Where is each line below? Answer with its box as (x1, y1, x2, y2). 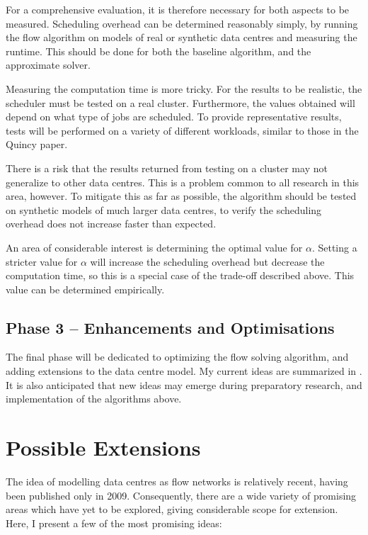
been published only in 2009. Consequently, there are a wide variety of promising (6, 488, 357, 502)
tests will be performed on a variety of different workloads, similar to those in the (6, 123, 359, 137)
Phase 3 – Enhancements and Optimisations (6, 316, 335, 338)
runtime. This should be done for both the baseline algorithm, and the (6, 43, 311, 58)
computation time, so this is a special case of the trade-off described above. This (6, 268, 355, 283)
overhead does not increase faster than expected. (6, 216, 217, 231)
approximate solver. (6, 57, 91, 72)
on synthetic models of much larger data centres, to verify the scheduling (6, 202, 322, 217)
